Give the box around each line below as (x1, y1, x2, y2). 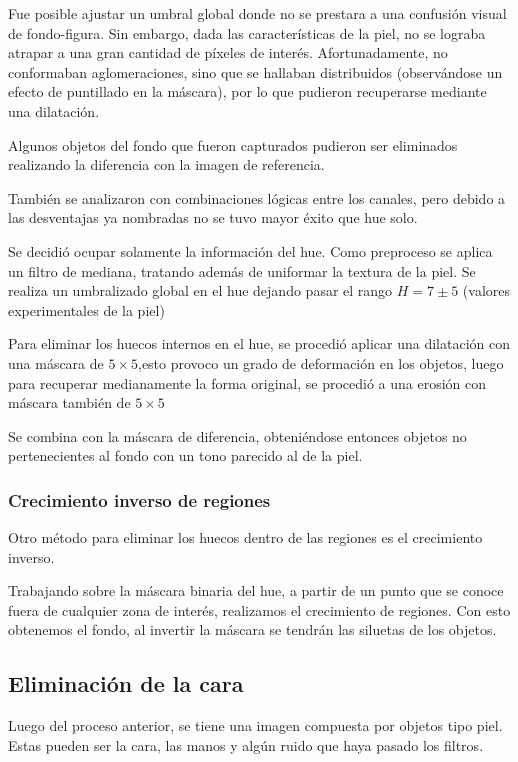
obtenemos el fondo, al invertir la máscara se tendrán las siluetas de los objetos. (8, 619, 497, 640)
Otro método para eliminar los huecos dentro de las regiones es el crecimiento (8, 527, 483, 548)
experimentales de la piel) (8, 299, 165, 320)
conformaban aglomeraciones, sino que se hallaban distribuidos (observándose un (8, 61, 503, 82)
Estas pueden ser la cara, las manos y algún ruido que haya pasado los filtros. (8, 734, 484, 755)
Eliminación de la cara (8, 668, 244, 699)
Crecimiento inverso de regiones (8, 487, 271, 512)
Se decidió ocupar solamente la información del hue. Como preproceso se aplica (8, 240, 493, 261)
